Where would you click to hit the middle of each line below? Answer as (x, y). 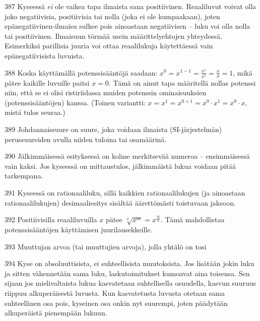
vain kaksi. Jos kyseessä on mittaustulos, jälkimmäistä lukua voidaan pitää (120, 166)
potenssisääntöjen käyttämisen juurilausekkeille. (79, 229)
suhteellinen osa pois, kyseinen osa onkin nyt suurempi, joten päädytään (116, 303)
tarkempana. (24, 176)
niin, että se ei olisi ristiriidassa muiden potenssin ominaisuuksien (106, 92)
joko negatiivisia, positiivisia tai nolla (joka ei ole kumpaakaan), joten (112, 16)
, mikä (243, 72)
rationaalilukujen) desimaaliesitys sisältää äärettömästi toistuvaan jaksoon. (120, 202)
